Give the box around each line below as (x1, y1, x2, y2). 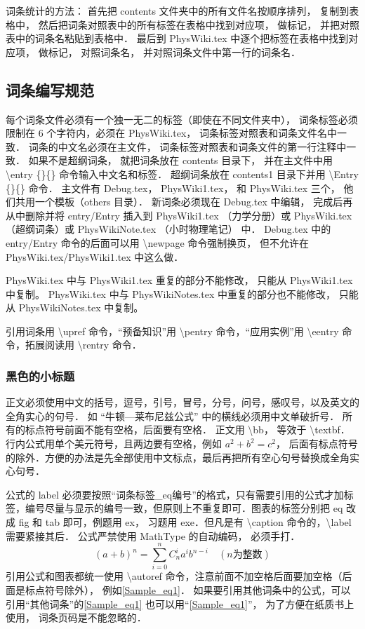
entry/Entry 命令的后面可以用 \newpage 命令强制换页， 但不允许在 (6, 235, 309, 250)
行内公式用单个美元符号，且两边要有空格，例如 (6, 436, 222, 451)
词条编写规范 (6, 79, 94, 100)
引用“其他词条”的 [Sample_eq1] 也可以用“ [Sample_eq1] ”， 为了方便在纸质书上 (6, 596, 354, 611)
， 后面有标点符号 (276, 436, 358, 451)
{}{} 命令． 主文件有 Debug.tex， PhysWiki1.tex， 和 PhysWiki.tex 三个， (6, 180, 340, 195)
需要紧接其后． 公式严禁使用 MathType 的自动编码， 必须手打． (6, 528, 300, 543)
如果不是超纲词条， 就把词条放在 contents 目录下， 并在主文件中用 (28, 153, 333, 168)
